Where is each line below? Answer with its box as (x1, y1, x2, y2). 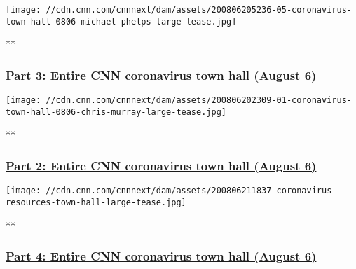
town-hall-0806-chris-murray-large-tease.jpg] (6, 106, 226, 117)
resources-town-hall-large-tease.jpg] (6, 197, 186, 207)
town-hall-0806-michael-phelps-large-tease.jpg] (6, 16, 237, 27)
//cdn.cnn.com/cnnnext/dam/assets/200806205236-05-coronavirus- (46, 5, 352, 15)
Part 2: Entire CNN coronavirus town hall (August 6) (6, 156, 317, 174)
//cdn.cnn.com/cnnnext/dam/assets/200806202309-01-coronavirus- (46, 95, 352, 106)
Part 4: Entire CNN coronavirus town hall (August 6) (6, 247, 317, 265)
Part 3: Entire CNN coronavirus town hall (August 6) (6, 66, 317, 83)
